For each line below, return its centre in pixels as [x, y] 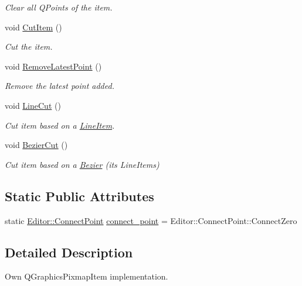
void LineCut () [33, 105]
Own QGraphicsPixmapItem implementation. [86, 276]
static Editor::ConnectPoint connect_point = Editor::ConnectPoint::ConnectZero [151, 220]
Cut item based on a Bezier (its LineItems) [82, 164]
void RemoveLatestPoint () [53, 66]
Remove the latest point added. [60, 86]
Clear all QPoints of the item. [59, 7]
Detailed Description [69, 252]
